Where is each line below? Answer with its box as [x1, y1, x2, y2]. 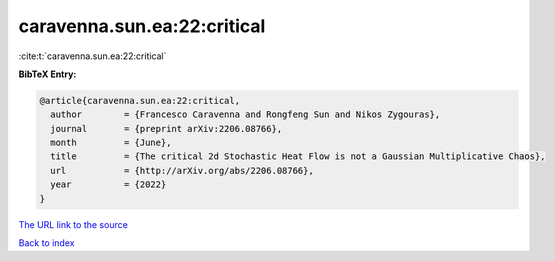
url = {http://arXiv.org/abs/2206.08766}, [50, 165, 314, 176]
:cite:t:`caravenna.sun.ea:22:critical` [18, 50, 167, 62]
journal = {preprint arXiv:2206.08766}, [50, 123, 283, 134]
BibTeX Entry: [18, 68, 77, 80]
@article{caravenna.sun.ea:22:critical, [39, 95, 240, 106]
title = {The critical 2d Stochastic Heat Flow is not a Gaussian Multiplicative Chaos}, [50, 151, 546, 162]
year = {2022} [50, 179, 167, 190]
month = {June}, [50, 137, 172, 149]
